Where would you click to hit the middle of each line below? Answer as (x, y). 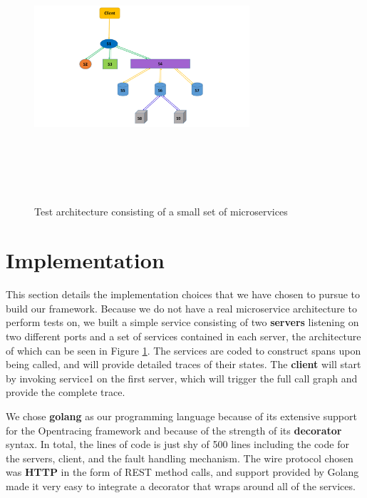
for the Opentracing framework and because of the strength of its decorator (174, 430)
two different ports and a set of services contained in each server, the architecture (183, 336)
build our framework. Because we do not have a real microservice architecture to (181, 308)
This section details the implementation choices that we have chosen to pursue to (183, 294)
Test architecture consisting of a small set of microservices (161, 211)
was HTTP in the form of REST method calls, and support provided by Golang (182, 472)
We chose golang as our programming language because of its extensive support (181, 416)
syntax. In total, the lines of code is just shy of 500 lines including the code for (177, 444)
